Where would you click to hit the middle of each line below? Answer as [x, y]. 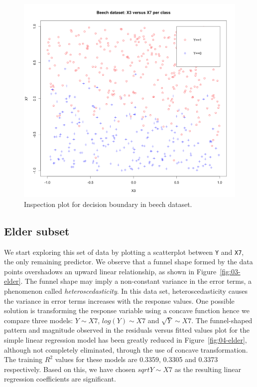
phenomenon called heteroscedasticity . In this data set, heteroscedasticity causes [126, 290]
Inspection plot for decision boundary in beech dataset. [108, 204]
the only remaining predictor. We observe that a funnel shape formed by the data [128, 262]
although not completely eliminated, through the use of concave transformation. [126, 349]
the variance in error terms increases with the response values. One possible [119, 300]
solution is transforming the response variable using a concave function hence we [127, 310]
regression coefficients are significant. [60, 379]
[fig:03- [230, 271]
